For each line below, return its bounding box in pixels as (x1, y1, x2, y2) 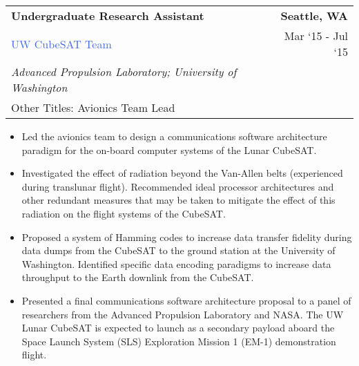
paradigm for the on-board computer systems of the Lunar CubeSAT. (21, 142, 317, 157)
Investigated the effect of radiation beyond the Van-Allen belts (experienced (21, 166, 343, 180)
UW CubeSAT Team (11, 35, 112, 52)
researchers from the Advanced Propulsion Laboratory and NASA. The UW (21, 307, 344, 321)
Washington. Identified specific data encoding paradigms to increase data (21, 256, 331, 271)
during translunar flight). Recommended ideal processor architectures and (21, 179, 334, 193)
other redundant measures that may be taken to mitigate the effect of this (21, 193, 336, 207)
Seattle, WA (280, 8, 348, 23)
